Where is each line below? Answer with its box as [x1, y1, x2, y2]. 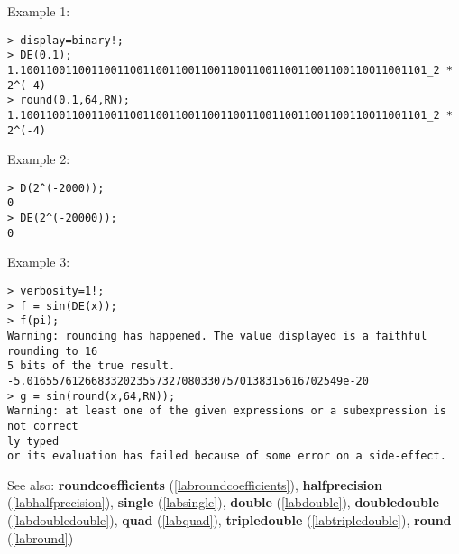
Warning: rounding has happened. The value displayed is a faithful [7, 329, 427, 342]
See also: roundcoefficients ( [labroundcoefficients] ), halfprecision [7, 475, 383, 494]
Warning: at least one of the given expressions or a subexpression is [7, 404, 446, 418]
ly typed [7, 434, 60, 448]
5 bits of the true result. [7, 359, 176, 373]
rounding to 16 [7, 344, 98, 358]
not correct [7, 419, 78, 432]
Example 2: [7, 150, 70, 168]
